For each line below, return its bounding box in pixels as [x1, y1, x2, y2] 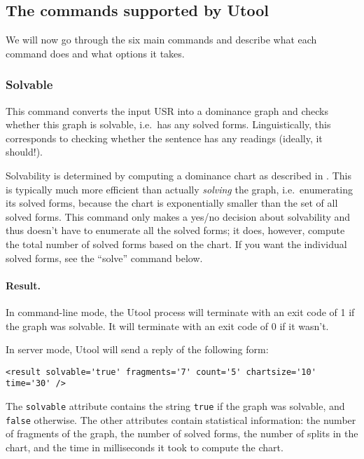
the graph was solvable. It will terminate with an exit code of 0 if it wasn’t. [6, 318, 329, 333]
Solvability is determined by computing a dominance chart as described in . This [6, 167, 351, 182]
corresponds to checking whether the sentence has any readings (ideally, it [6, 130, 323, 145]
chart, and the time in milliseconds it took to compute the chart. [6, 439, 283, 454]
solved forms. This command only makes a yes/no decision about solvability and [6, 209, 351, 224]
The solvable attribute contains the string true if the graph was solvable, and [6, 399, 345, 413]
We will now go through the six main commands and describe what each [6, 32, 317, 47]
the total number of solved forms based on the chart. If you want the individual [6, 236, 347, 251]
